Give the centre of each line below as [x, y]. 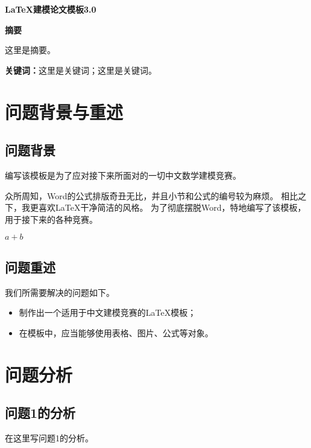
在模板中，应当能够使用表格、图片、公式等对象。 [116, 332]
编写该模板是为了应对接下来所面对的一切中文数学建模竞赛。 [123, 175]
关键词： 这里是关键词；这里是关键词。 [81, 70]
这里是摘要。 [30, 50]
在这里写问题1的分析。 [49, 437]
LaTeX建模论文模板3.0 [51, 9]
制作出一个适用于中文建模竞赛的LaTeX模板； [108, 312]
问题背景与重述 [64, 111]
